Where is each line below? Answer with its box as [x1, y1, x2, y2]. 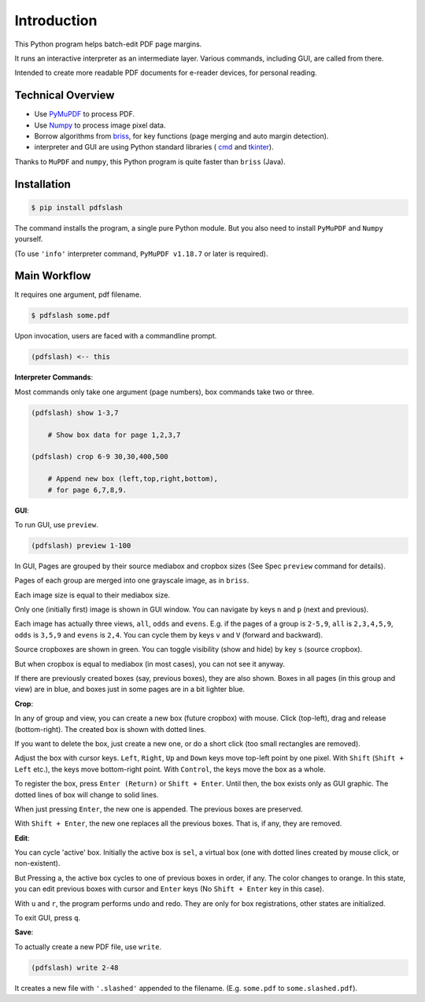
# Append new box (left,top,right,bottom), [47, 475, 218, 483]
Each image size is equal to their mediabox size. [14, 590, 171, 600]
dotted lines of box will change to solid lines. [14, 789, 159, 799]
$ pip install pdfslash [31, 203, 124, 212]
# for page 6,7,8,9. [47, 485, 128, 494]
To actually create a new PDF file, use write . [14, 941, 161, 952]
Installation [14, 177, 71, 190]
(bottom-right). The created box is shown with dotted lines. [14, 724, 206, 734]
